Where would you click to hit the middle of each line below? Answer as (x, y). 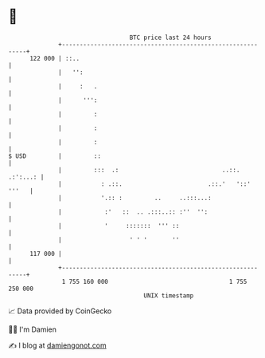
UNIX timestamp (169, 295)
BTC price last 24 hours (171, 37)
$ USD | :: (55, 156)
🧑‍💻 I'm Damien (33, 329)
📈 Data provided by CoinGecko (60, 311)
